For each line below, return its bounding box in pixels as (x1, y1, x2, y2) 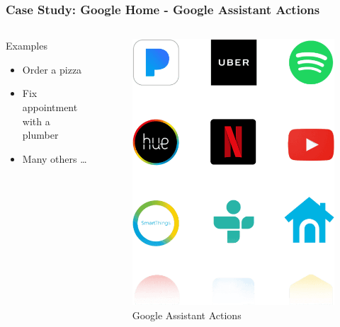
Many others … (22, 151, 87, 166)
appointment (22, 100, 78, 114)
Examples (6, 38, 47, 53)
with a (22, 113, 50, 128)
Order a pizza (22, 62, 82, 76)
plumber (22, 127, 59, 142)
